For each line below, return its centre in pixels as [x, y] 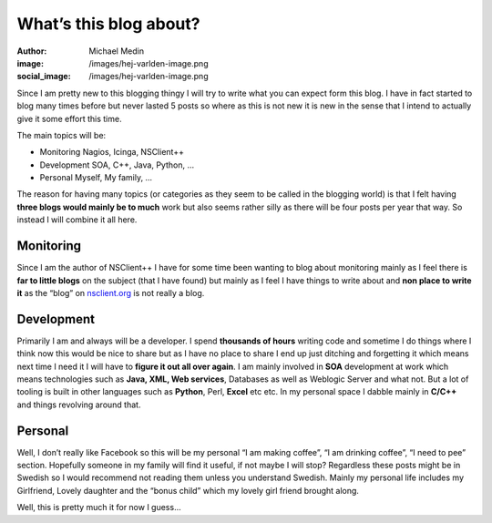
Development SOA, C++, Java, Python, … [117, 165]
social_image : [44, 77]
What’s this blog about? [108, 24]
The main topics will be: [61, 135]
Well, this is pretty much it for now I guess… [99, 508]
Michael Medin [117, 51]
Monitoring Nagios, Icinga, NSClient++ [112, 152]
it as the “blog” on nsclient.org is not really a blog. [111, 292]
